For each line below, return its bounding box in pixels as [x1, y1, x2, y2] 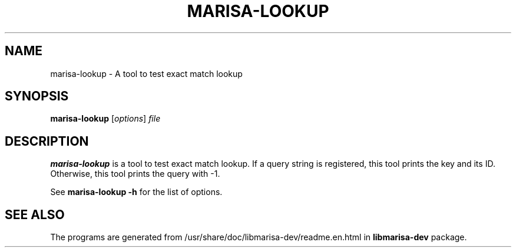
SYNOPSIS [5, 89, 69, 104]
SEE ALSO [5, 207, 65, 222]
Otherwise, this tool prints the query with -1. [50, 169, 220, 179]
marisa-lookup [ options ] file [50, 113, 161, 124]
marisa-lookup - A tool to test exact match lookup [50, 68, 243, 79]
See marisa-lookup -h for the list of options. [50, 187, 223, 197]
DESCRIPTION [5, 133, 89, 149]
